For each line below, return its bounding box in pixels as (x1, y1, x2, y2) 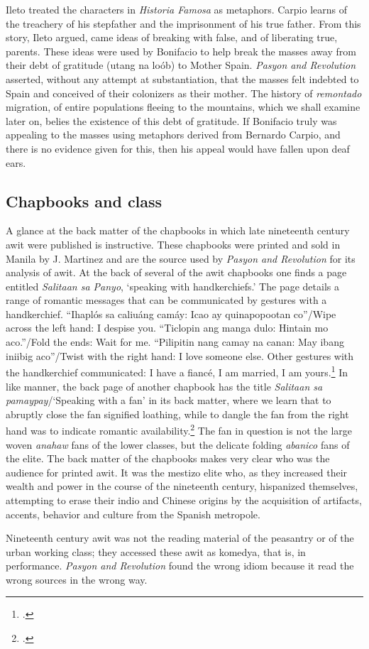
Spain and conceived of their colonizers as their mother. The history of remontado (6, 85, 362, 100)
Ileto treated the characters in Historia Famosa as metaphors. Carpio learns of (6, 2, 348, 16)
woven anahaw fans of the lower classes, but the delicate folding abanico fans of (6, 437, 350, 452)
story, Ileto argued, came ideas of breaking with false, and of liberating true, (6, 30, 338, 45)
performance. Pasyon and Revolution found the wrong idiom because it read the (6, 558, 354, 573)
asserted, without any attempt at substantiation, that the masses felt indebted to (6, 71, 359, 86)
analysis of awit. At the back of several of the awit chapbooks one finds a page (6, 265, 347, 280)
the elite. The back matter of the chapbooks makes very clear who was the (6, 451, 330, 466)
